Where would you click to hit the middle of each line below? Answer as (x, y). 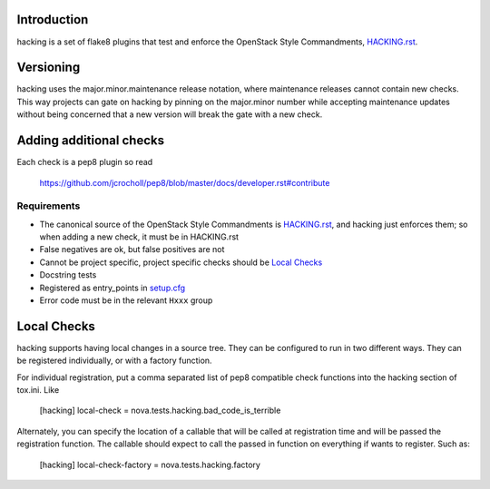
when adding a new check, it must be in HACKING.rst (139, 237)
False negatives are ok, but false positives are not (132, 249)
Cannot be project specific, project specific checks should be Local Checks (181, 262)
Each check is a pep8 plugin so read (85, 162)
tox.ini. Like (38, 390)
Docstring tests (68, 275)
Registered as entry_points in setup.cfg (113, 288)
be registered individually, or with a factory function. (114, 361)
